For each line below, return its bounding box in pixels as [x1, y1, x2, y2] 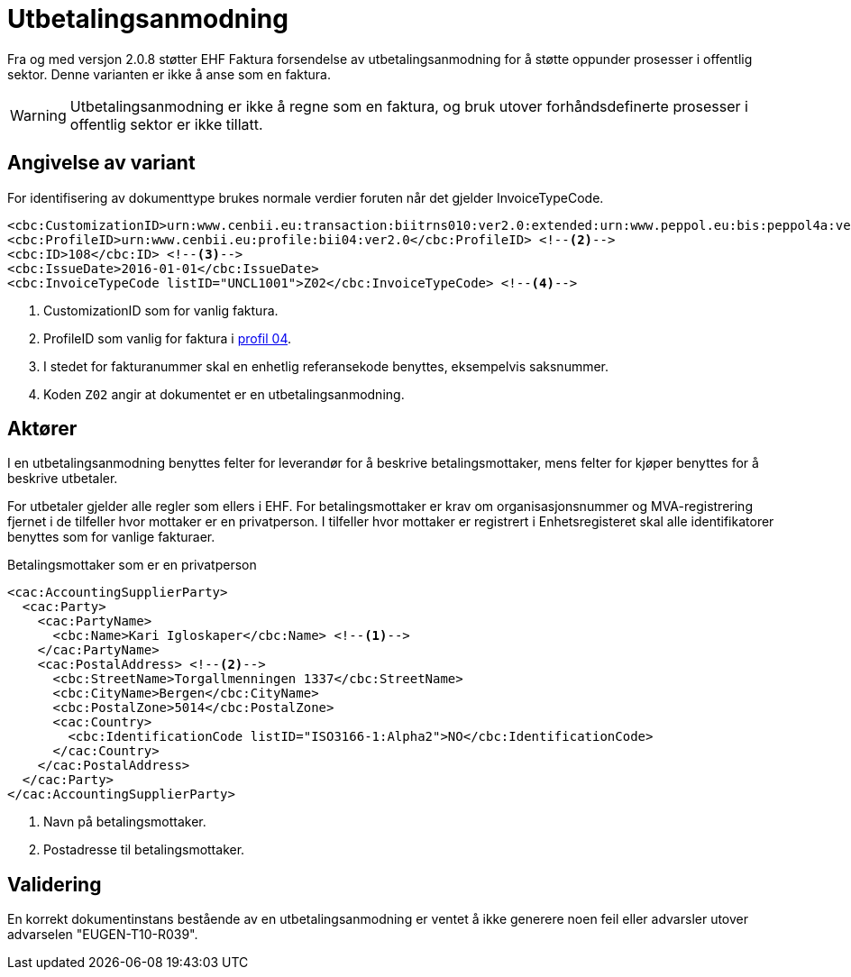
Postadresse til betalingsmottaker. [43, 842, 245, 858]
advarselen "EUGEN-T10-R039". [7, 927, 198, 943]
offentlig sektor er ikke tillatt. [69, 114, 263, 133]
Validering [7, 872, 102, 896]
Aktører [7, 417, 78, 441]
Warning [10, 105, 67, 124]
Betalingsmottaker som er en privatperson [7, 557, 257, 573]
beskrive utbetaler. [7, 470, 118, 487]
